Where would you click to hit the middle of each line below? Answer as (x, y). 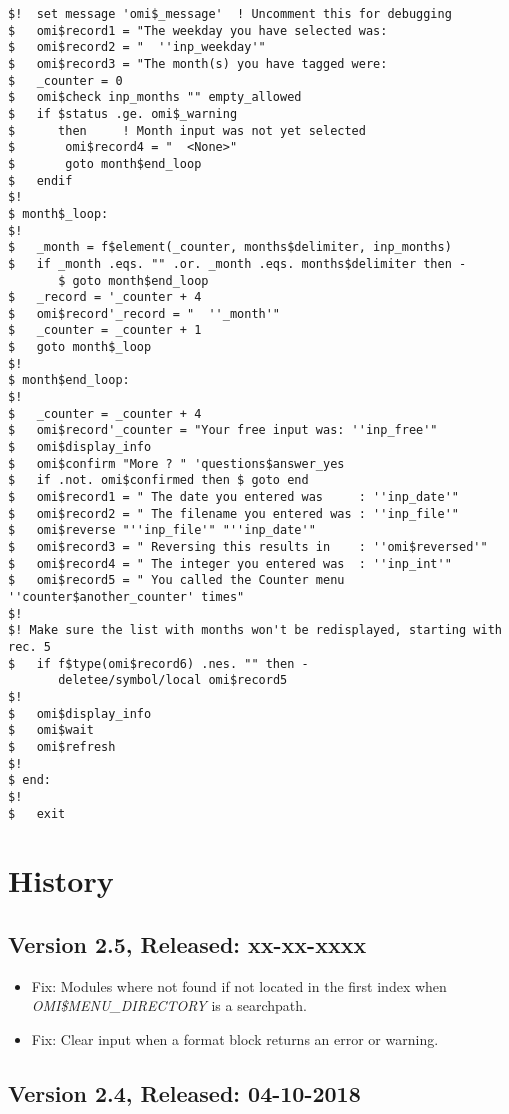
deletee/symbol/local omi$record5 (173, 680)
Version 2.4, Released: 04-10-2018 (184, 1092)
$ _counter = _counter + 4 (105, 413)
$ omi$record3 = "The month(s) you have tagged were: (198, 63)
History (61, 880)
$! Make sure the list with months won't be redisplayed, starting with (255, 630)
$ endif (40, 180)
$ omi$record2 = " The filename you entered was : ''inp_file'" (234, 513)
